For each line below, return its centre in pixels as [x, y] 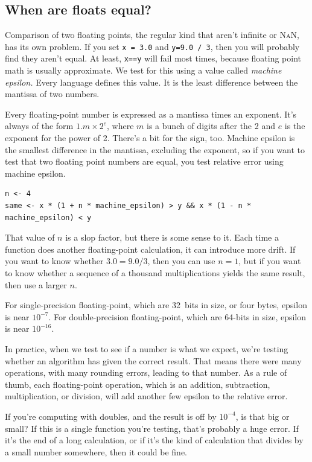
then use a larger [36, 284]
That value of [30, 237]
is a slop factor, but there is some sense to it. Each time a [172, 237]
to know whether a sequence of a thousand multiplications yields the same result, [155, 273]
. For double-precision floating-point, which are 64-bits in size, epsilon [177, 316]
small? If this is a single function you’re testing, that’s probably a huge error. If [152, 428]
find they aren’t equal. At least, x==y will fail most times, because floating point [153, 58]
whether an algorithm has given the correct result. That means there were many [153, 360]
